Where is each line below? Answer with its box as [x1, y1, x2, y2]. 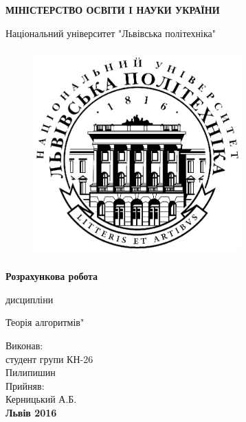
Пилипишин [5, 365, 56, 379]
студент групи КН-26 [5, 351, 93, 366]
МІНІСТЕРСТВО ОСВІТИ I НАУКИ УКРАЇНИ [5, 3, 220, 16]
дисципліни [5, 292, 54, 306]
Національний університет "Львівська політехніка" [5, 25, 216, 40]
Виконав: [5, 338, 43, 352]
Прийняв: [5, 378, 45, 392]
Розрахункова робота [5, 269, 98, 283]
